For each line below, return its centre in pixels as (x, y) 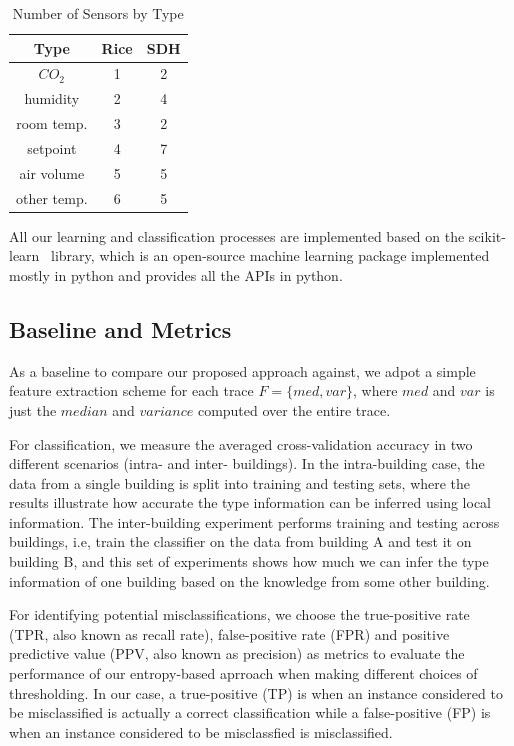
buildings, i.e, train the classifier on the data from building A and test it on (240, 541)
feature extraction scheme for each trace (131, 390)
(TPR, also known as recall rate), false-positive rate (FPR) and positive (229, 633)
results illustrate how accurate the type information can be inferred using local (250, 502)
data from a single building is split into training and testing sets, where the (240, 482)
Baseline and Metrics (120, 328)
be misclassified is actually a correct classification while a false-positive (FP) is (250, 712)
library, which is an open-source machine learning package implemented (270, 255)
